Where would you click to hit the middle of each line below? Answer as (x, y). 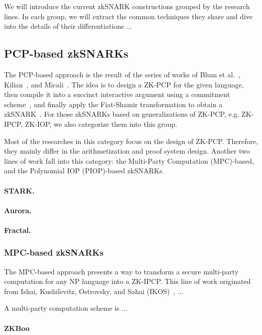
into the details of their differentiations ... (68, 26)
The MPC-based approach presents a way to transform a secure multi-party (121, 271)
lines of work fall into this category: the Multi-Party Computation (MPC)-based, (129, 160)
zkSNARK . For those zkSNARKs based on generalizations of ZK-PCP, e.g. (122, 114)
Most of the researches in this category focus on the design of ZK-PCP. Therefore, (131, 141)
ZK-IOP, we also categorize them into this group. (101, 124)
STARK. (19, 190)
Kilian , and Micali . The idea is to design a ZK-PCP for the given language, (124, 84)
